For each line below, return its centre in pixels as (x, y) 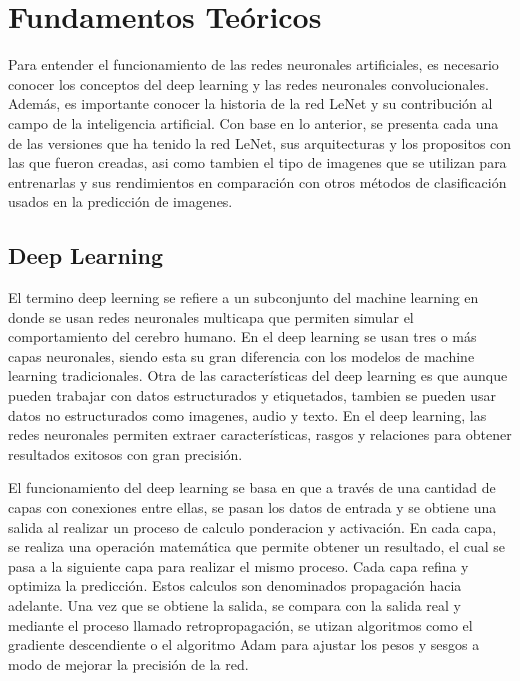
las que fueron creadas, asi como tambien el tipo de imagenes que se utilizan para (257, 162)
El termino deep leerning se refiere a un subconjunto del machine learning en (243, 297)
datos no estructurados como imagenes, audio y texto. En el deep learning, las (247, 414)
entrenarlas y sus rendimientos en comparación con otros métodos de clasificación (257, 181)
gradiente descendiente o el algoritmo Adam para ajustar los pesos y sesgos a (244, 644)
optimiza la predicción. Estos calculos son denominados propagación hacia (235, 585)
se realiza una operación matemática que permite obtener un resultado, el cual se (256, 546)
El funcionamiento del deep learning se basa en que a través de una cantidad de (252, 487)
